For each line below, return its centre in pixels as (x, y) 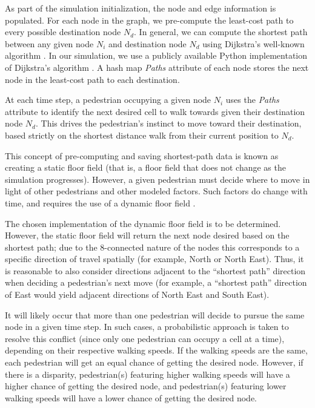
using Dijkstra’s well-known (254, 43)
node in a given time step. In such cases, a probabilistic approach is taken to (147, 327)
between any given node (49, 43)
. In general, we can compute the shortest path (221, 32)
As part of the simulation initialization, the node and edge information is (141, 8)
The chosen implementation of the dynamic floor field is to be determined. (143, 223)
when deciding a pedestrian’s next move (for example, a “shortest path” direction (156, 282)
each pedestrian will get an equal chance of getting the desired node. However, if (154, 362)
